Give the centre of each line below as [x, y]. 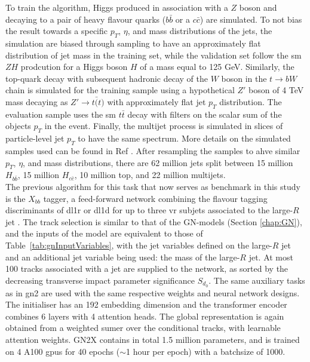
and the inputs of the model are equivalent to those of [104, 233]
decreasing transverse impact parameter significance [100, 280]
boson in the [244, 78]
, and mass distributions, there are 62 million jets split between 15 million [158, 162]
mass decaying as [37, 101]
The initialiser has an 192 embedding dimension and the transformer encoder [146, 304]
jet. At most [271, 257]
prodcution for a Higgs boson [74, 67]
